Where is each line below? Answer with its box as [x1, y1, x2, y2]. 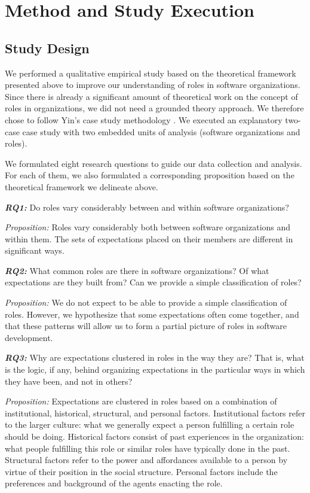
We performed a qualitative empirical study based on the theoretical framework [5, 66, 296, 79]
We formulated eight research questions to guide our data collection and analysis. [5, 157, 302, 169]
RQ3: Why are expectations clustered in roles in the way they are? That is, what [5, 351, 305, 364]
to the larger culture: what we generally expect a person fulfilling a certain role [5, 418, 294, 431]
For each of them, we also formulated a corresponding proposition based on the [5, 169, 294, 181]
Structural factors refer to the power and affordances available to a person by [5, 454, 288, 466]
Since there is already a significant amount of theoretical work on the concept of [5, 90, 298, 102]
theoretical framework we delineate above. [5, 180, 158, 193]
